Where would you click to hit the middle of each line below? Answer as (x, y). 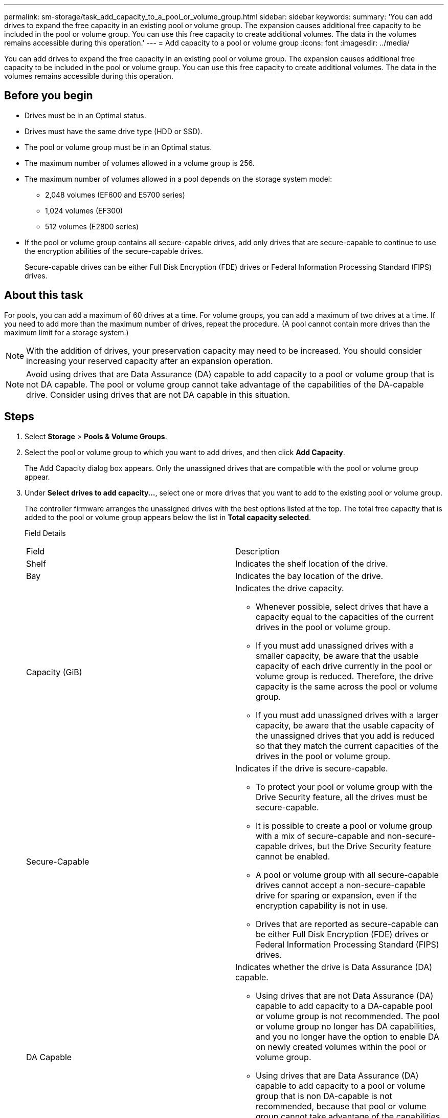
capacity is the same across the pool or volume (347, 686)
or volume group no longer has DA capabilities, (346, 1026)
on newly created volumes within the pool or (341, 1047)
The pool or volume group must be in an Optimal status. (118, 147)
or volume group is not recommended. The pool (348, 1016)
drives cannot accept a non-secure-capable (341, 885)
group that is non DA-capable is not (324, 1096)
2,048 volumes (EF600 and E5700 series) (115, 195)
